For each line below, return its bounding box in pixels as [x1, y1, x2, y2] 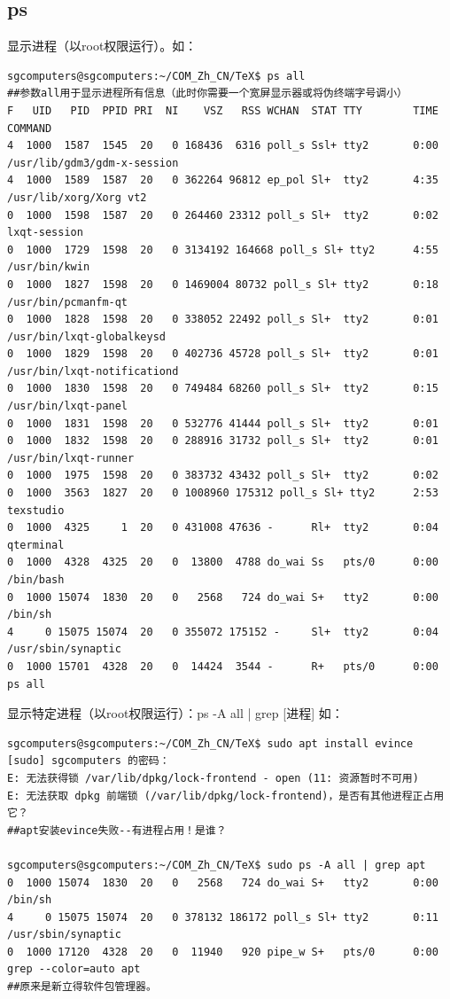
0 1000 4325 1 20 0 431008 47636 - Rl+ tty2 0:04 [7, 521, 438, 535]
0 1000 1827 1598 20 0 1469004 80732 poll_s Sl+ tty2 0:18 [7, 277, 438, 291]
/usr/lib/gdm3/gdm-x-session [7, 156, 179, 169]
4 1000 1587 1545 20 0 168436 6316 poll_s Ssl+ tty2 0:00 [7, 139, 438, 152]
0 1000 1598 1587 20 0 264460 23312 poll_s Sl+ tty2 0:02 [7, 208, 438, 222]
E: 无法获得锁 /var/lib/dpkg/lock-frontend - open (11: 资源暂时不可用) [7, 771, 419, 784]
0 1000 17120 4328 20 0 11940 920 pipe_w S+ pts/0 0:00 [7, 945, 438, 958]
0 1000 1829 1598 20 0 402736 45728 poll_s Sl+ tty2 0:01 [7, 347, 438, 361]
